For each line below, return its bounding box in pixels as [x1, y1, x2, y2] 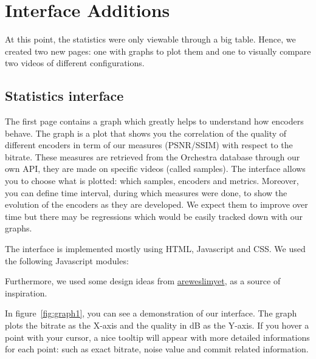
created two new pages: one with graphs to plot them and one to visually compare [5, 44, 311, 57]
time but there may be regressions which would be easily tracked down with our [5, 210, 303, 222]
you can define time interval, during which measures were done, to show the [5, 186, 287, 199]
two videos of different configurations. [5, 56, 145, 69]
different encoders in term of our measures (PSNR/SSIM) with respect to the [5, 138, 293, 151]
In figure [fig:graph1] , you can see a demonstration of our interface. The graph [5, 307, 297, 320]
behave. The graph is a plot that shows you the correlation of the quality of [5, 126, 287, 139]
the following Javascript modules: [5, 254, 129, 267]
